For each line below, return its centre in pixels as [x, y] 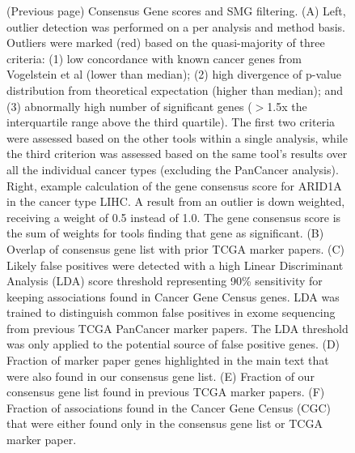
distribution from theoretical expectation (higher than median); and [175, 90]
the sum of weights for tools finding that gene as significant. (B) [165, 233]
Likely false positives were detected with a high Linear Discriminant [175, 265]
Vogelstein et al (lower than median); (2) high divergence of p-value [174, 74]
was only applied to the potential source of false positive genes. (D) [173, 344]
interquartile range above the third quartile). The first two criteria [171, 122]
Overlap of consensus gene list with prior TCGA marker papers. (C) [175, 248]
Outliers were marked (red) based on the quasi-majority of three [166, 43]
